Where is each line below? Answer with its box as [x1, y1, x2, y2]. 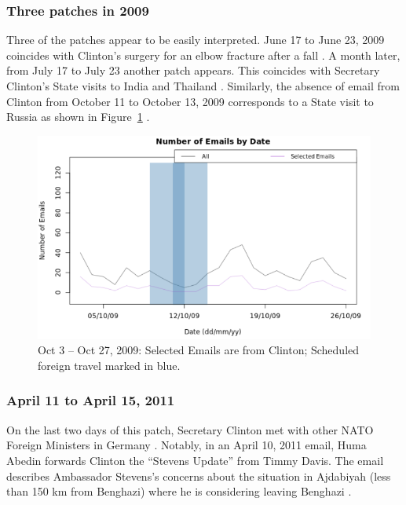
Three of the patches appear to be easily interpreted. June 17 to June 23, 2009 [6, 31, 385, 48]
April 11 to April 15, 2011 [6, 390, 175, 410]
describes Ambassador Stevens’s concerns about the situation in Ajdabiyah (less [6, 467, 391, 484]
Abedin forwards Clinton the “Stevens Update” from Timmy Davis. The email [6, 452, 384, 468]
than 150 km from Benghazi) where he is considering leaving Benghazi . [6, 483, 352, 500]
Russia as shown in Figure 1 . [6, 108, 150, 125]
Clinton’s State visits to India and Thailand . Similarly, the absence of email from [6, 78, 400, 93]
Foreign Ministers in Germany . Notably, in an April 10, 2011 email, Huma [6, 437, 367, 453]
